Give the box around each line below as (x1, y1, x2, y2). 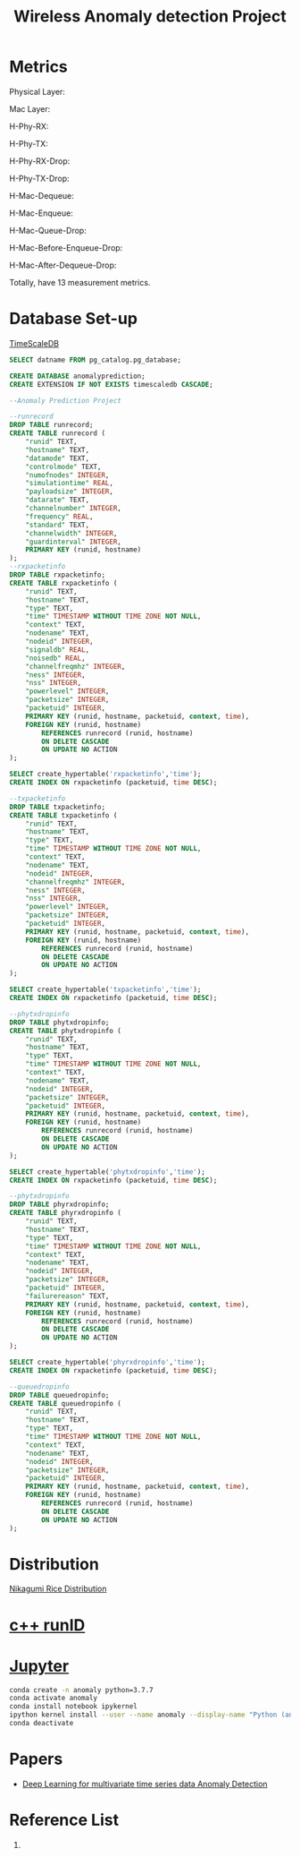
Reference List (9, 1810, 119, 1830)
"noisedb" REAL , (25, 654, 87, 663)
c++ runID (9, 1614, 86, 1635)
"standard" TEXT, (25, 520, 90, 529)
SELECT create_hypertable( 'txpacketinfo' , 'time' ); (9, 985, 202, 995)
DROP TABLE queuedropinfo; (9, 1391, 110, 1399)
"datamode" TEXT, (25, 454, 90, 463)
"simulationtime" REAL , (25, 479, 114, 488)
